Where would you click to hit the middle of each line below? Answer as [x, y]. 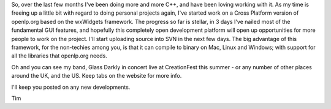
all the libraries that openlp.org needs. [59, 56]
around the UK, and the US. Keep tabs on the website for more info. [97, 76]
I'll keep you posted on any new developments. [71, 87]
